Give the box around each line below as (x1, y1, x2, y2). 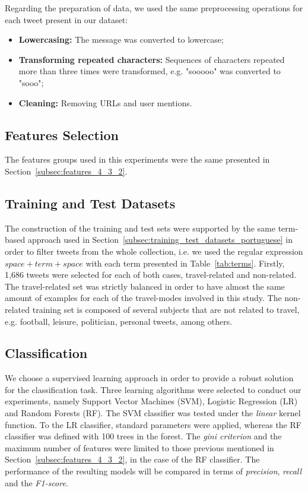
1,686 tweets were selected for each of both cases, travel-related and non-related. (5, 268, 297, 281)
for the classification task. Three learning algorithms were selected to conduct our (5, 383, 301, 395)
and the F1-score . (5, 476, 68, 489)
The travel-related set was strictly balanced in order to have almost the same (5, 280, 285, 292)
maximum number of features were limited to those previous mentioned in (5, 441, 274, 454)
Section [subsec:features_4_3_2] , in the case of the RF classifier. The (5, 453, 260, 465)
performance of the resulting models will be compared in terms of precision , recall (5, 465, 302, 477)
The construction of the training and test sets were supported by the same (5, 221, 275, 234)
